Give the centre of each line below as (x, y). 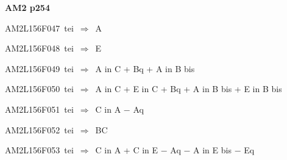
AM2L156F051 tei (39, 109)
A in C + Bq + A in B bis (145, 68)
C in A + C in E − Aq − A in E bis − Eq (175, 150)
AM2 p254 (27, 7)
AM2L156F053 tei (39, 150)
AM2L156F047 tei (39, 28)
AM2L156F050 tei (39, 89)
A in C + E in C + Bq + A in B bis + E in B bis (189, 89)
